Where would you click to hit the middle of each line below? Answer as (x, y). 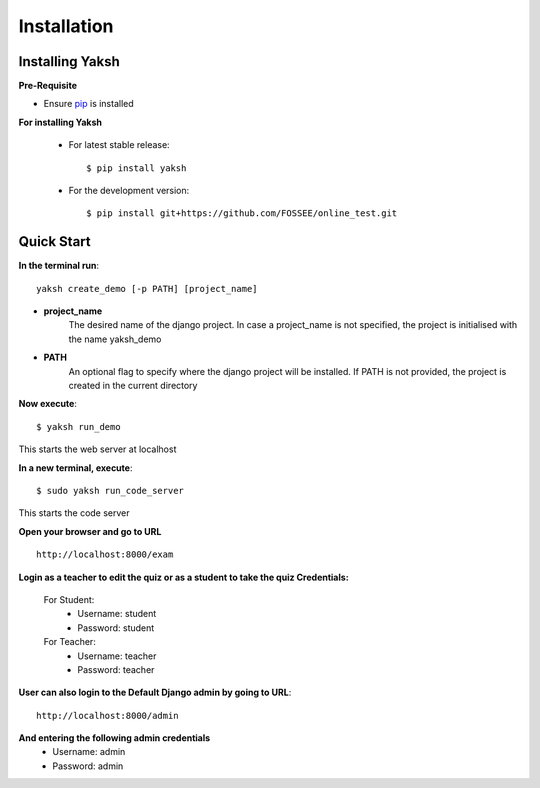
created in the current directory (133, 386)
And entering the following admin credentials (114, 738)
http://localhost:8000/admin (107, 715)
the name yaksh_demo (115, 339)
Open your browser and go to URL (90, 531)
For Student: (69, 599)
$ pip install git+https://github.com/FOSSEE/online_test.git (242, 213)
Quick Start (54, 241)
